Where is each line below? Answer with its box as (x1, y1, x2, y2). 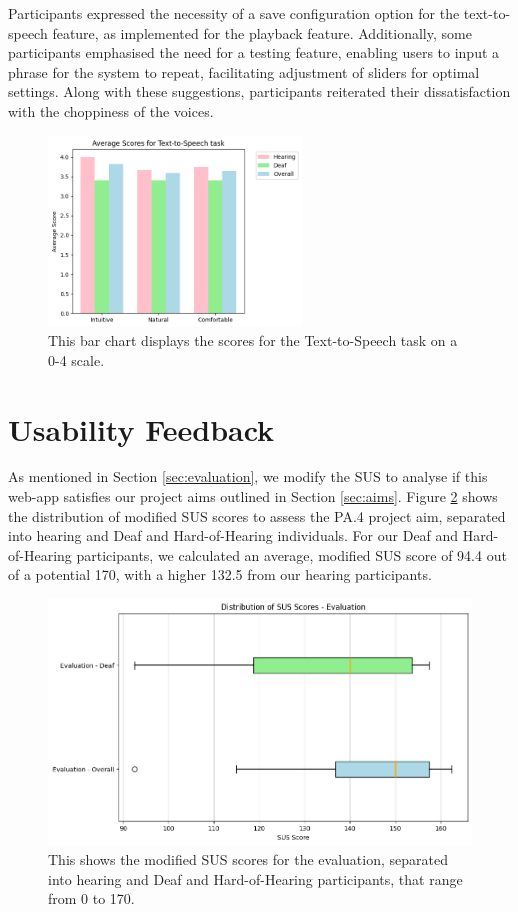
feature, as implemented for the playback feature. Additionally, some (52, 22, 472, 43)
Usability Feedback (8, 408, 275, 449)
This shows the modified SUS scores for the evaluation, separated (48, 849, 448, 870)
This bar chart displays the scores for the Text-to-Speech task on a (48, 330, 458, 351)
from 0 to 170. (48, 888, 135, 909)
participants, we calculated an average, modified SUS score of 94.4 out (76, 544, 507, 565)
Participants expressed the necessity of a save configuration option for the (8, 3, 460, 23)
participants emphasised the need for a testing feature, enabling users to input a (8, 42, 500, 63)
